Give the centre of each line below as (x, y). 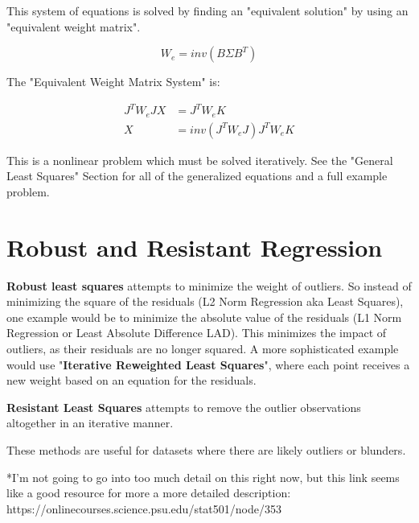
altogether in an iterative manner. (90, 423)
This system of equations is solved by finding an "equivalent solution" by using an (207, 10)
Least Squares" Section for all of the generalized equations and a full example (197, 176)
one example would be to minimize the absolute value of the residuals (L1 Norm (204, 317)
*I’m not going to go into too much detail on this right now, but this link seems (203, 477)
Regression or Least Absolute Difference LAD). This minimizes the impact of (197, 333)
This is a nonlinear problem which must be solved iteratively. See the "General (200, 160)
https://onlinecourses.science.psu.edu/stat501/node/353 (144, 508)
